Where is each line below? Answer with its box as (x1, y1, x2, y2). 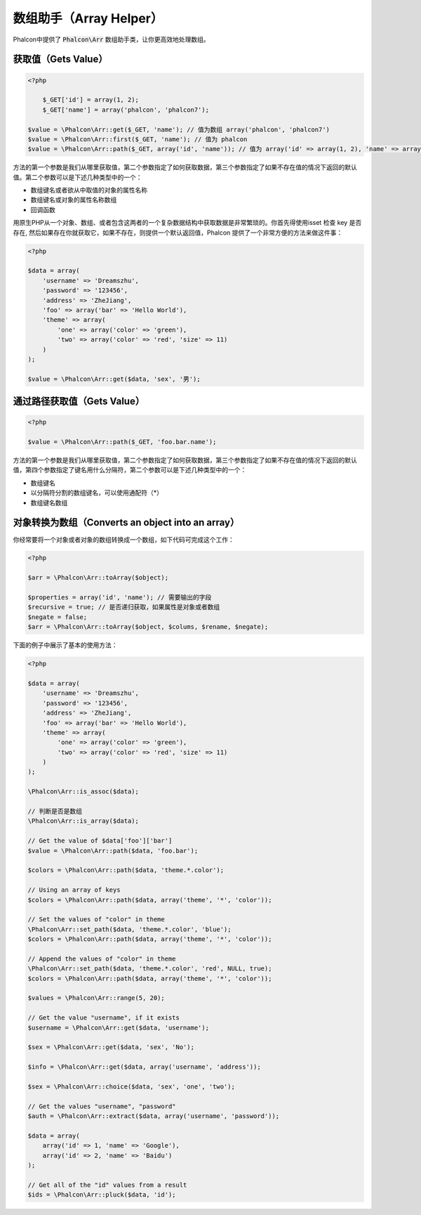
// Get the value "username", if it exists (27, 1014, 180, 1022)
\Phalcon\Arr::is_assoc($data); (27, 788, 140, 795)
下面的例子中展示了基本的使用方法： (13, 641, 118, 649)
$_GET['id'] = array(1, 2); (42, 96, 140, 104)
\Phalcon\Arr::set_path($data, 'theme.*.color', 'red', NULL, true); (27, 965, 272, 973)
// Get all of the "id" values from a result (27, 1181, 187, 1189)
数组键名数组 (30, 498, 68, 507)
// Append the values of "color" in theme (27, 954, 176, 963)
